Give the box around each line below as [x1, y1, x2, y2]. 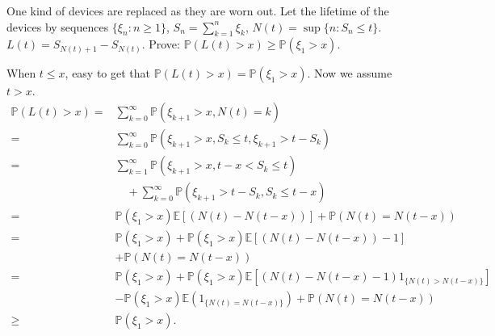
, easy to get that [65, 65, 151, 82]
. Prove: [141, 36, 180, 52]
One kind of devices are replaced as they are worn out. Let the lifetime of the [6, 2, 389, 19]
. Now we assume [307, 65, 392, 82]
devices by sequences [6, 18, 109, 35]
